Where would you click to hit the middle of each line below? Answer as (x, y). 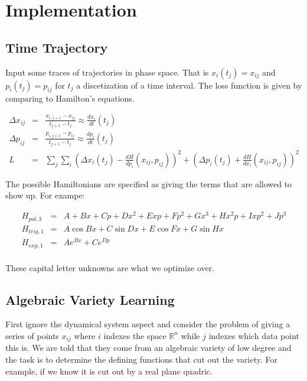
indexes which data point (254, 335)
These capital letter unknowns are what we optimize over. (110, 267)
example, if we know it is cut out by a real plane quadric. (109, 371)
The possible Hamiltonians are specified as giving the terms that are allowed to (149, 183)
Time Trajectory (57, 47)
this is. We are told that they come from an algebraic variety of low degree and (148, 348)
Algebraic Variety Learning (90, 299)
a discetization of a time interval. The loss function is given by (189, 85)
